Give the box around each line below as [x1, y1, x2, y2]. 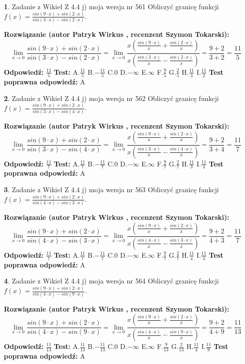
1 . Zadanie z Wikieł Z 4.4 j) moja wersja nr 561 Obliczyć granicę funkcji [4, 1, 219, 11]
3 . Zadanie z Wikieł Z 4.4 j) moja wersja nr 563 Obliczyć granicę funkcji [4, 184, 219, 194]
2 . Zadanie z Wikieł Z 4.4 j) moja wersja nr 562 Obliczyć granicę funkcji [4, 93, 219, 103]
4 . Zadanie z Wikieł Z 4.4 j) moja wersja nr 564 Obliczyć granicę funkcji [4, 276, 219, 286]
